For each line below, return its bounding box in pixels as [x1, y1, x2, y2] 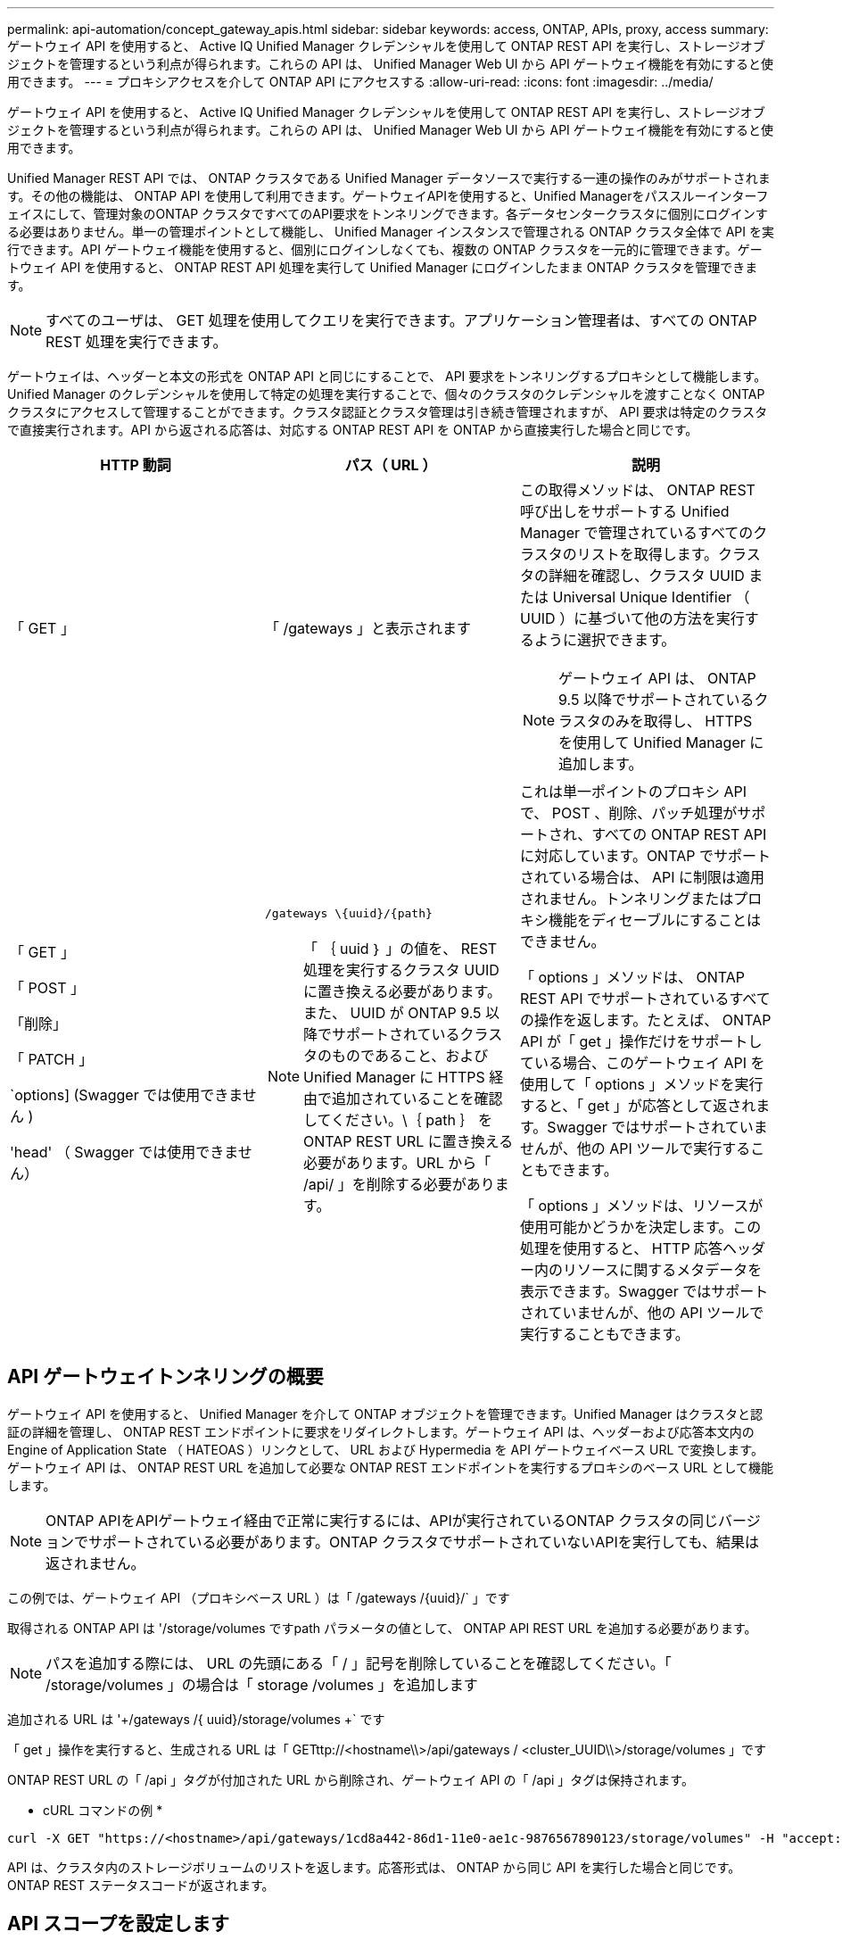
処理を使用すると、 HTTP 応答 [519, 1239, 723, 1257]
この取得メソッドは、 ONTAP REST [519, 481, 755, 499]
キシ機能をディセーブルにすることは [519, 911, 762, 929]
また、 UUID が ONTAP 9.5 [303, 1003, 482, 1022]
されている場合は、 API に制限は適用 [519, 868, 765, 886]
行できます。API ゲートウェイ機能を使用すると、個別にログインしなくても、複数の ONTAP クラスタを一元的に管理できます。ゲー [7, 242, 763, 257]
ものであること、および [332, 1046, 489, 1065]
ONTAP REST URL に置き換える [303, 1132, 514, 1150]
